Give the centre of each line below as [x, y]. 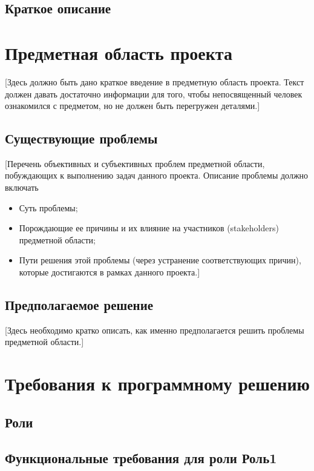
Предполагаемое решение [79, 305]
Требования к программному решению [157, 384]
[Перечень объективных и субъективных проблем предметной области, [135, 163]
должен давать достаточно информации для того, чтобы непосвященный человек [154, 94]
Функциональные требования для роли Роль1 [141, 457]
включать [22, 187]
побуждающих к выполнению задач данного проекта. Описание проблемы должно [157, 175]
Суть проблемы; [48, 207]
